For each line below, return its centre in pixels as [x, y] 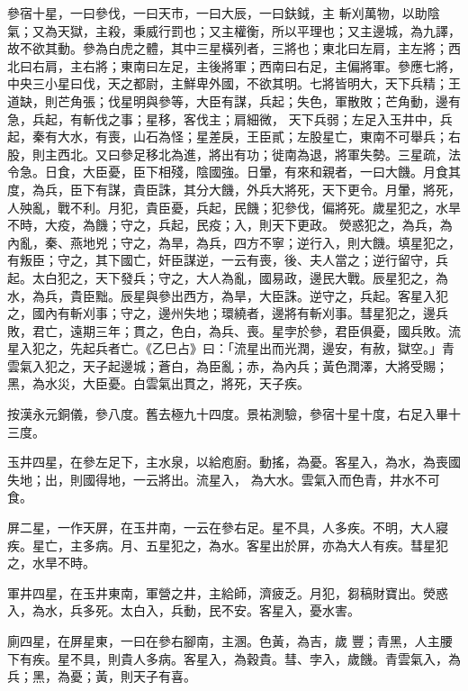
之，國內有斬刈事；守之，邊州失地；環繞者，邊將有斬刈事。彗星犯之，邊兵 [228, 313]
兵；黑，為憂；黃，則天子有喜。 [102, 676]
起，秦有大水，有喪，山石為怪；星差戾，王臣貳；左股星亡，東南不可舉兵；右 [234, 136]
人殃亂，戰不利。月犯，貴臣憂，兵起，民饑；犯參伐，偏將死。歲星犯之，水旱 [234, 207]
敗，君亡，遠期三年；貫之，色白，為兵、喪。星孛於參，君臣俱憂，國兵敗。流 [234, 330]
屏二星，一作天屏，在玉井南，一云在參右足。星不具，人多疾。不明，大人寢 [228, 527]
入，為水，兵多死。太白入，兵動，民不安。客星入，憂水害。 [184, 610]
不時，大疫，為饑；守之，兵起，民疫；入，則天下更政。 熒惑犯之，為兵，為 [230, 225]
